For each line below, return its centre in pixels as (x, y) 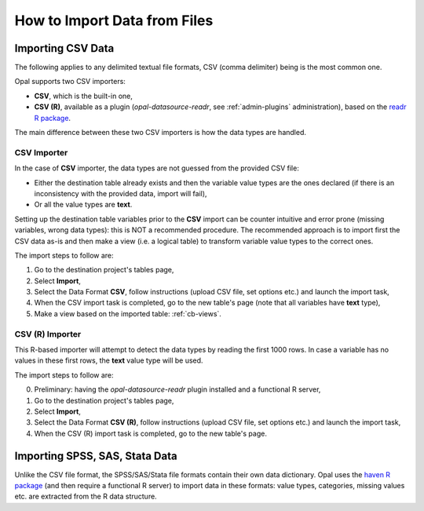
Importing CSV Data (64, 48)
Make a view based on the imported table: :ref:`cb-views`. (128, 313)
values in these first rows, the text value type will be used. (109, 360)
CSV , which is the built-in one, (84, 96)
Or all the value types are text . (83, 205)
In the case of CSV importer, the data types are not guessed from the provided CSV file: (157, 168)
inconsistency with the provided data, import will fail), (121, 193)
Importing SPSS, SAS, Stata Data (96, 456)
